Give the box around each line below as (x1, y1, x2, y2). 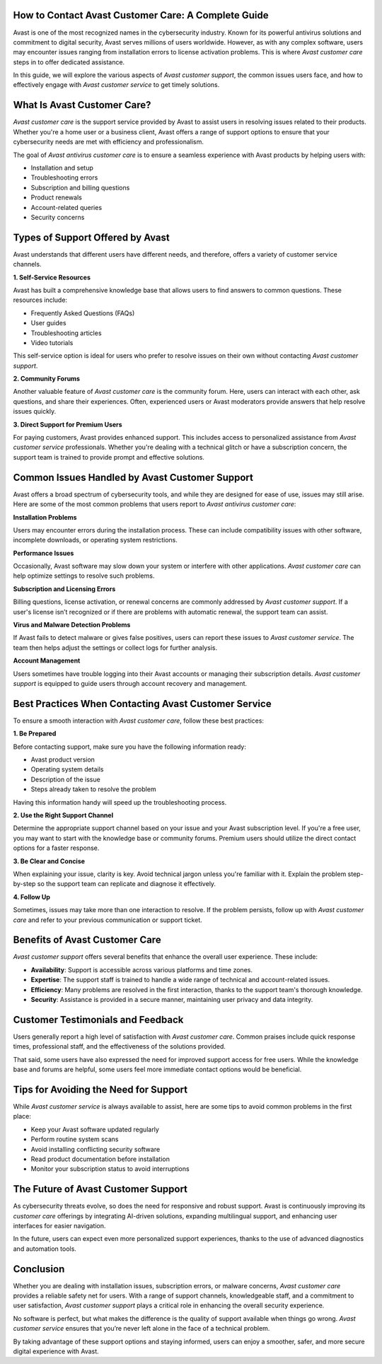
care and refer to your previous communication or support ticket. (13, 916, 202, 924)
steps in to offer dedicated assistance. (13, 57, 125, 66)
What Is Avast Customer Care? (13, 99, 151, 111)
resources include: (13, 296, 67, 304)
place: (13, 1112, 32, 1121)
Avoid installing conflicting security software (30, 1145, 161, 1153)
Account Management (13, 656, 81, 665)
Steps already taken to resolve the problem (30, 785, 156, 793)
